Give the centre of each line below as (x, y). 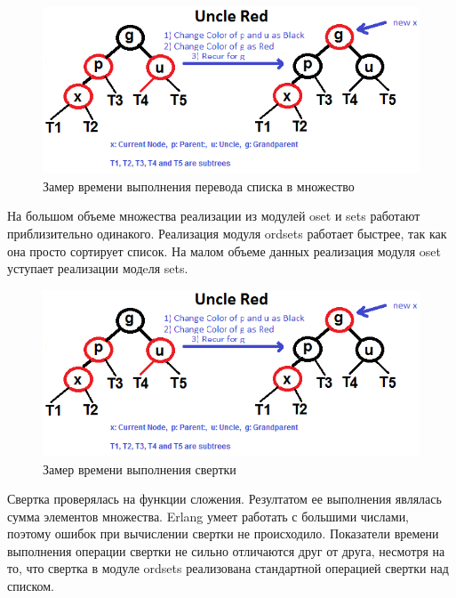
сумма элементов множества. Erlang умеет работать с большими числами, (208, 516)
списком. (31, 586)
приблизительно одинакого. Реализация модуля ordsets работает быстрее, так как (227, 233)
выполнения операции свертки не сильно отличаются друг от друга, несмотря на (226, 550)
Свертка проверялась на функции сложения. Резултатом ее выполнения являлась (224, 499)
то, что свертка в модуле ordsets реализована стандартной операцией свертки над (228, 568)
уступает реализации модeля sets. (98, 268)
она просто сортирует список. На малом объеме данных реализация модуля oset (224, 251)
